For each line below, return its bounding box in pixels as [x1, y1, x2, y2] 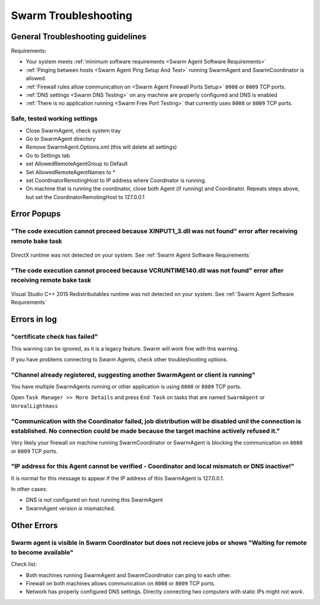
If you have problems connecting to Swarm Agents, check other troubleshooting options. [11, 355, 228, 363]
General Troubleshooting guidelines [11, 31, 147, 42]
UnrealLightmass [11, 402, 59, 409]
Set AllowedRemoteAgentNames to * [25, 168, 116, 175]
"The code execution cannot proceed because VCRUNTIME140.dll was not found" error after [11, 266, 284, 275]
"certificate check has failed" [11, 333, 98, 341]
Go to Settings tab [25, 152, 71, 159]
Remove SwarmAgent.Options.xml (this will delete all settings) [25, 143, 177, 151]
